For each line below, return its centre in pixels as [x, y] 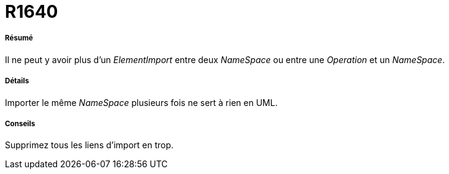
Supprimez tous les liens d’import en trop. [89, 145]
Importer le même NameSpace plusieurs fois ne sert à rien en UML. [141, 102]
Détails [17, 81]
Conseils [20, 123]
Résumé [19, 38]
